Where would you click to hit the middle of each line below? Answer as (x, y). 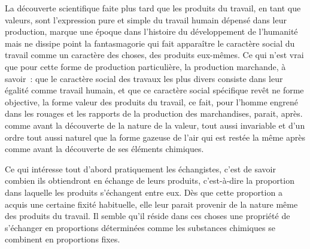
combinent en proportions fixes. (63, 239)
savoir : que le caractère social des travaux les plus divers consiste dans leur (144, 78)
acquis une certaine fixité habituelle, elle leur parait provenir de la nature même (151, 204)
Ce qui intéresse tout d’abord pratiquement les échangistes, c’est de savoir (140, 168)
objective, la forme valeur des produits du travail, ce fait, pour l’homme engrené (152, 101)
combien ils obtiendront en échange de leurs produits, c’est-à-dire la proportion (150, 180)
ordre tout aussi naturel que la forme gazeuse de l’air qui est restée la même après (155, 137)
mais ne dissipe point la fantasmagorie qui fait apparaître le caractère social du (150, 43)
